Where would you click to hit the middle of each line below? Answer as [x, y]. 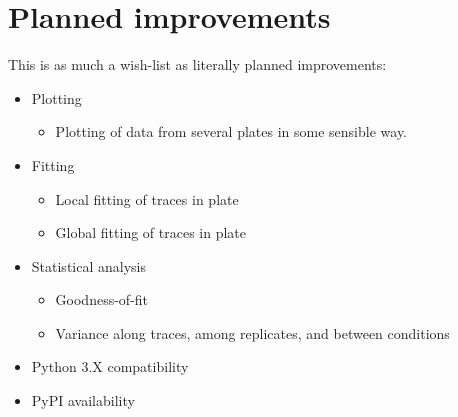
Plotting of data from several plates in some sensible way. [231, 131]
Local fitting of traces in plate [147, 198]
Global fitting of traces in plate [150, 232]
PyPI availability [83, 400]
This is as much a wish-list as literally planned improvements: [197, 64]
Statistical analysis [88, 265]
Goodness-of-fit [102, 299]
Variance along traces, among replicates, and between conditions [252, 332]
